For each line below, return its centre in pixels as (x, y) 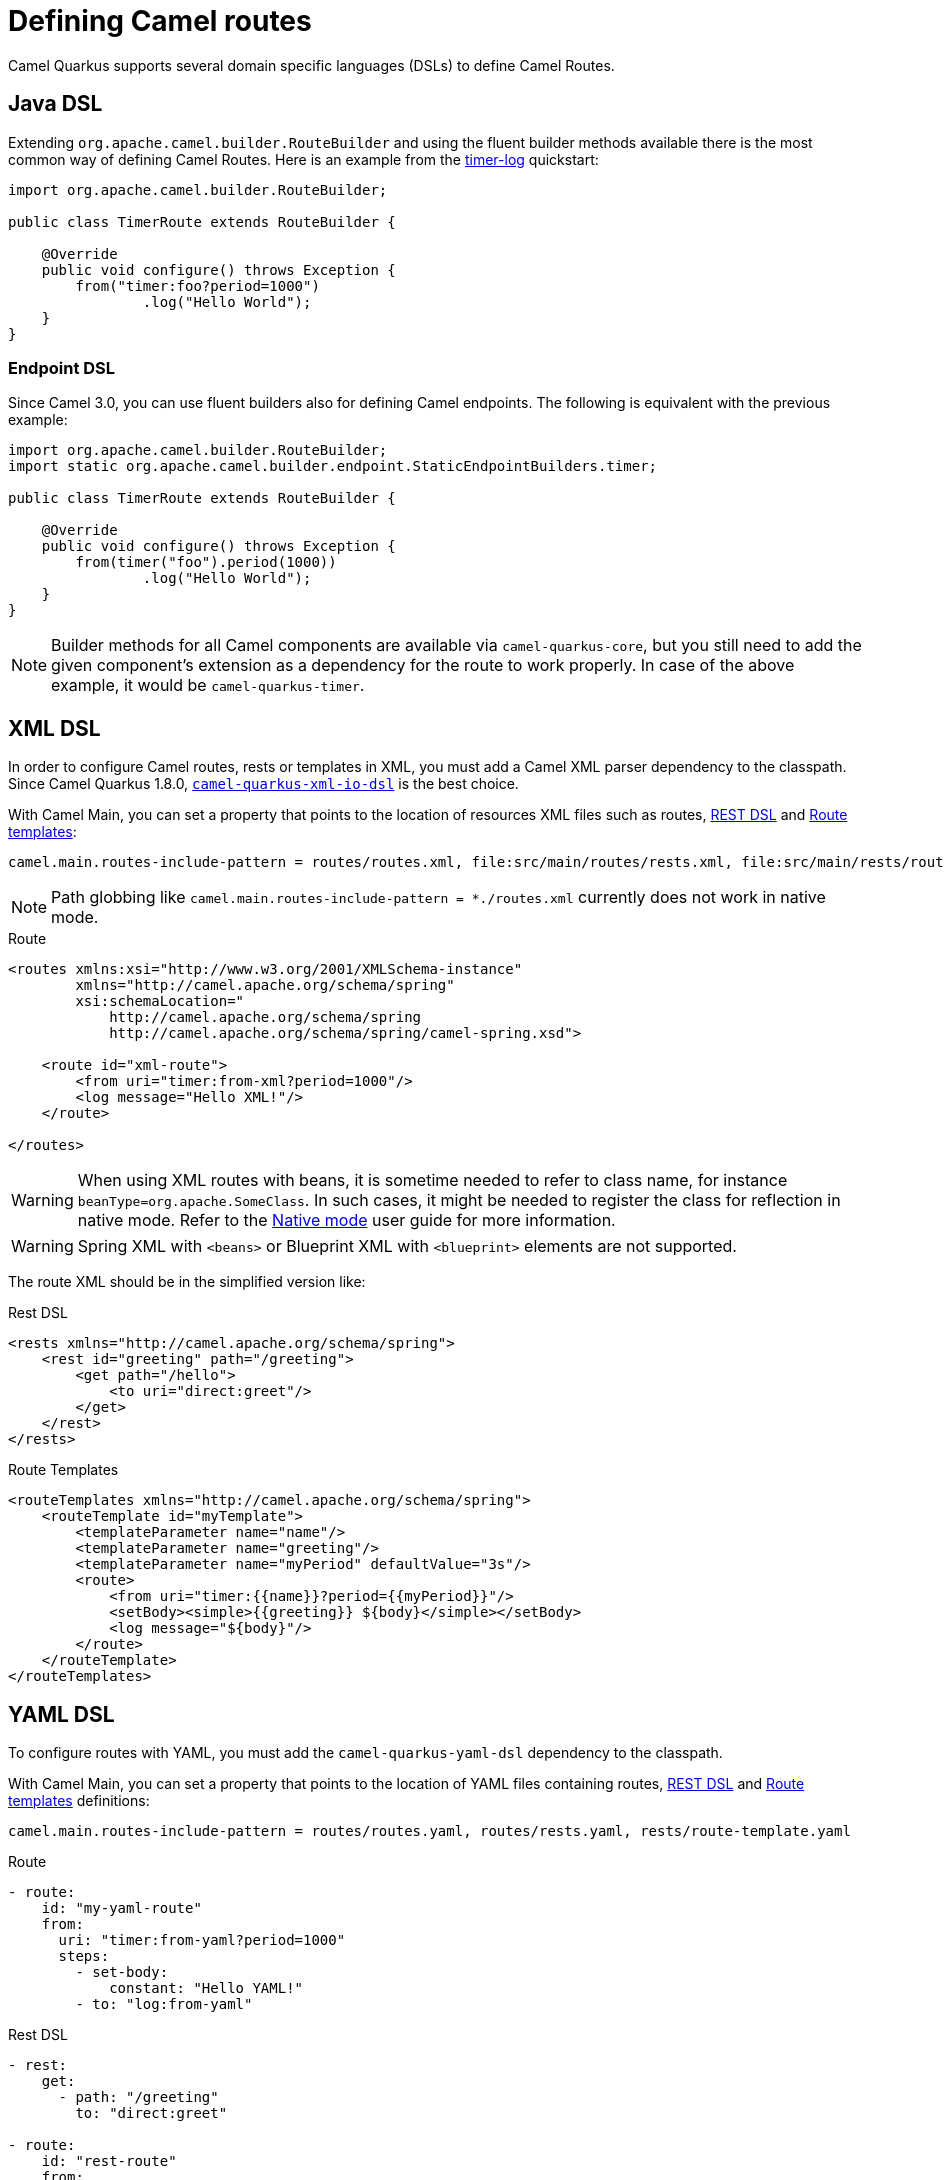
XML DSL (54, 728)
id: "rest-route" (109, 2161)
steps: (84, 1956)
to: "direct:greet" (151, 2113)
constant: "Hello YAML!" (206, 1988)
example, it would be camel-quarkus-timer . (208, 685)
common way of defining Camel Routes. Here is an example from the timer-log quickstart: (303, 159)
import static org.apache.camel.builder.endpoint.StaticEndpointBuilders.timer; (333, 466)
